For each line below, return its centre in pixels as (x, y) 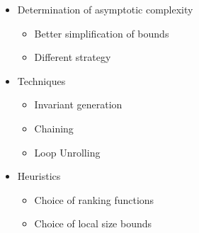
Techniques (41, 80)
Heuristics (39, 176)
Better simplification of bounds (102, 33)
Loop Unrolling (67, 152)
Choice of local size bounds (93, 223)
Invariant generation (78, 104)
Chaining (54, 128)
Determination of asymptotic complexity (105, 9)
